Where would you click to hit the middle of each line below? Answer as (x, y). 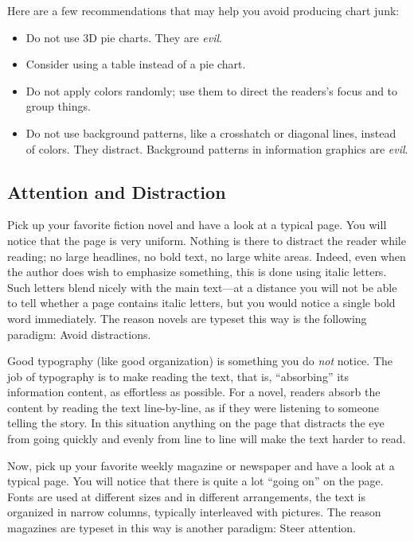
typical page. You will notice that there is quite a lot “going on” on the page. (195, 481)
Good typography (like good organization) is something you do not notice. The (200, 361)
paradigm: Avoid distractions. (79, 334)
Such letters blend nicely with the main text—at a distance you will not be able (202, 287)
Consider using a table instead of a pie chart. (136, 64)
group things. (58, 106)
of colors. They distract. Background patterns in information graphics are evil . (217, 148)
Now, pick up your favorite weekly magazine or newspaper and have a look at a (201, 465)
